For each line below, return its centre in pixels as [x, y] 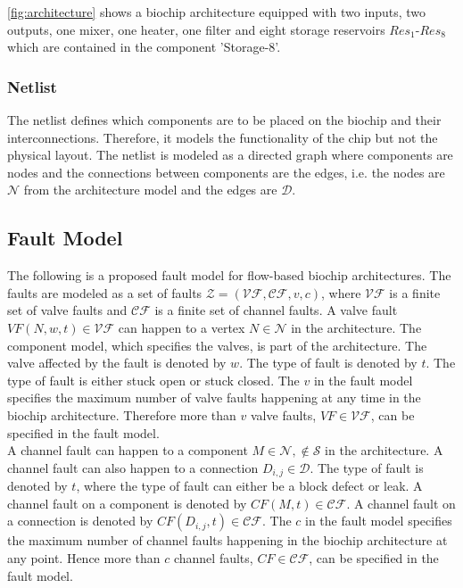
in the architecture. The [356, 327]
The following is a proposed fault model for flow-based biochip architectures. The [229, 275]
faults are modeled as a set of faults [105, 292]
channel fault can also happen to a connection [133, 467]
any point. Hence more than [84, 557]
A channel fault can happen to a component [128, 450]
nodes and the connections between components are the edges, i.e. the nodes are [226, 172]
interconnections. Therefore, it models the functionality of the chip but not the [223, 137]
